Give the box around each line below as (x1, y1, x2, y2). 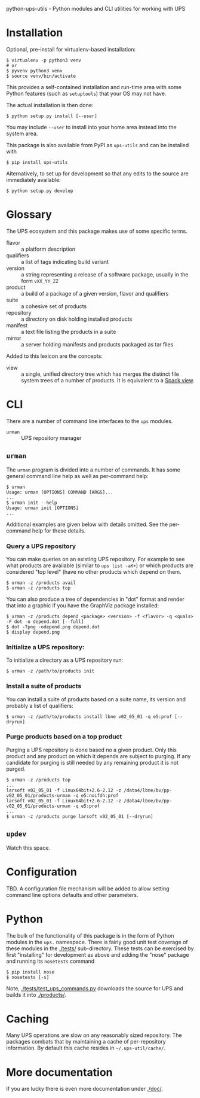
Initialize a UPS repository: (6, 643, 85, 651)
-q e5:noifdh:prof (72, 792, 119, 798)
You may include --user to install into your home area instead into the (6, 123, 177, 130)
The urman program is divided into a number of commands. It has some (6, 466, 180, 473)
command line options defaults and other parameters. (6, 891, 139, 898)
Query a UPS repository (6, 542, 76, 550)
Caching (6, 1012, 49, 1026)
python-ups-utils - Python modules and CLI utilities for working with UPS (6, 5, 186, 12)
